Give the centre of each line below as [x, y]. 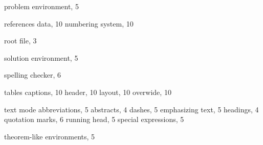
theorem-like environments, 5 [50, 136]
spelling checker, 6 [32, 75]
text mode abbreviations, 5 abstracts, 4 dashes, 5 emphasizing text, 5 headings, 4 [131, 109]
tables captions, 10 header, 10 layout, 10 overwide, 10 [88, 92]
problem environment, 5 [41, 6]
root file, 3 [20, 41]
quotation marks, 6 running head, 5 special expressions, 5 [94, 119]
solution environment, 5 [41, 57]
